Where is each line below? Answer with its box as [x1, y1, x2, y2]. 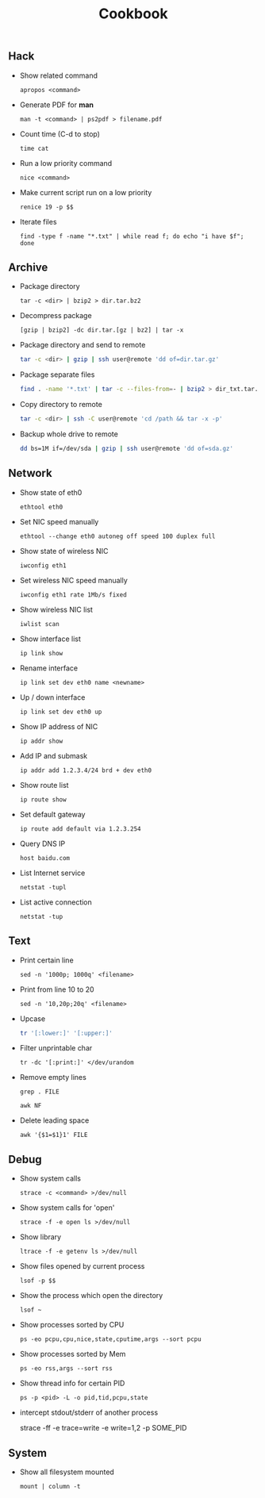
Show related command [19, 71, 98, 80]
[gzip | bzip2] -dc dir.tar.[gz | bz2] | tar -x [19, 326, 184, 334]
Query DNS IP [19, 839, 66, 848]
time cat [19, 144, 49, 152]
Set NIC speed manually [19, 517, 99, 526]
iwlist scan [19, 620, 60, 628]
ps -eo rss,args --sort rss [19, 1365, 113, 1373]
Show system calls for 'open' [19, 1203, 115, 1212]
